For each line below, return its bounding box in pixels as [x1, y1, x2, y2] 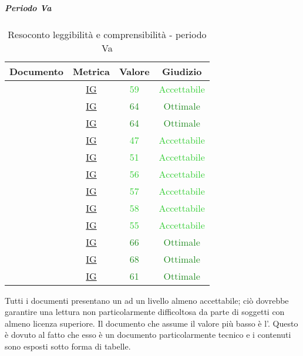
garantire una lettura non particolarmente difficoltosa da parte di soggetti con [5, 306, 285, 318]
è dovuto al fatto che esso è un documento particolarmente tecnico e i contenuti [5, 328, 291, 341]
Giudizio [161, 64, 202, 78]
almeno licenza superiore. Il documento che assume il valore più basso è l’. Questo [5, 317, 298, 329]
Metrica [73, 64, 110, 78]
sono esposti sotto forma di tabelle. [5, 340, 131, 352]
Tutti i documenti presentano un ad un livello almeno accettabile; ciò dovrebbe [5, 294, 289, 306]
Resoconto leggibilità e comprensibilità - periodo [8, 27, 207, 41]
